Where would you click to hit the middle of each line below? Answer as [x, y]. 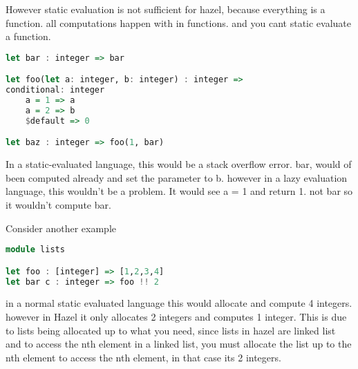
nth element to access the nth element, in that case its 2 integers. [143, 357]
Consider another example [61, 228]
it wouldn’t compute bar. [58, 205]
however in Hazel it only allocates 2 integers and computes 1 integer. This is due [176, 317]
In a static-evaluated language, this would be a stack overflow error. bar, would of [179, 164]
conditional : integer [55, 90]
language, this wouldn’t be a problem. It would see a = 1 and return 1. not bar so [179, 191]
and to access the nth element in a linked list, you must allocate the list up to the [179, 344]
